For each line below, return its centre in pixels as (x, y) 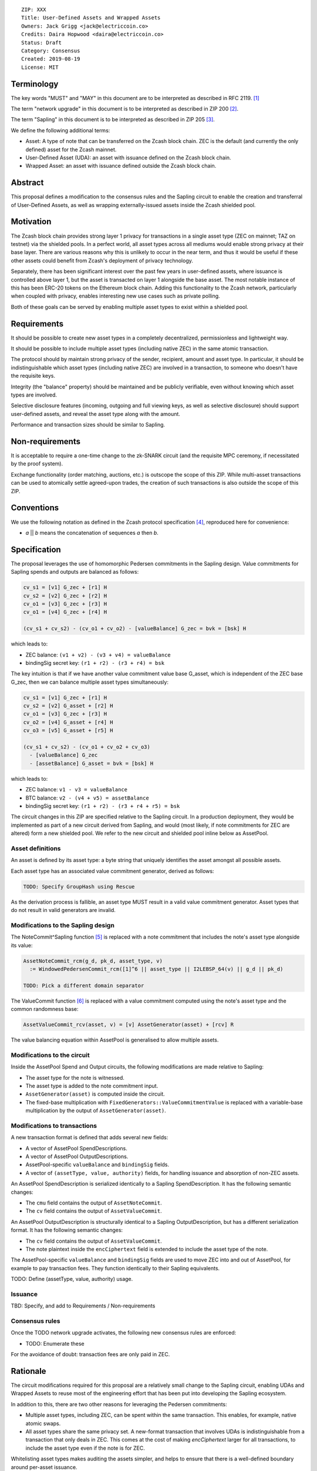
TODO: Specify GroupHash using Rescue (79, 886)
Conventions (35, 508)
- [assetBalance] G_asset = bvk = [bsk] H (92, 763)
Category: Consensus (51, 51)
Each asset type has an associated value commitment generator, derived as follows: (112, 871)
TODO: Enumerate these (55, 1343)
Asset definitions (36, 848)
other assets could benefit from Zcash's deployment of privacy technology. (102, 260)
